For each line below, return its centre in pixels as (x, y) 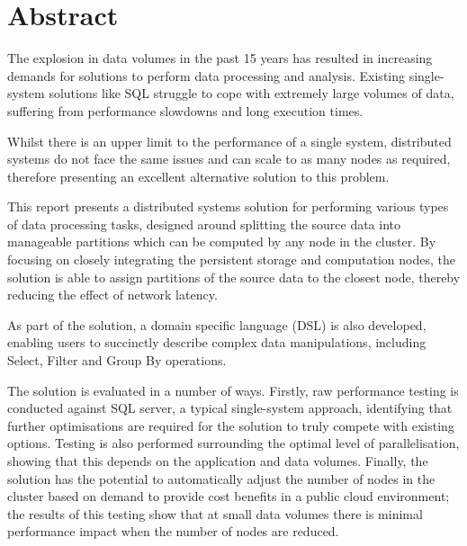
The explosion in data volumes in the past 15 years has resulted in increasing (220, 58)
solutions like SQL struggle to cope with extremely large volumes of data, (251, 93)
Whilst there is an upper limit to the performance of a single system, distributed (229, 141)
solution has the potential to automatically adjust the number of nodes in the (221, 478)
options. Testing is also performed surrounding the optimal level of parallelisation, (233, 443)
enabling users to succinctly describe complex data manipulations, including (217, 342)
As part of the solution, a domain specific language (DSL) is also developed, (217, 324)
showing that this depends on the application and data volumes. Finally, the (218, 461)
